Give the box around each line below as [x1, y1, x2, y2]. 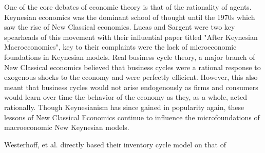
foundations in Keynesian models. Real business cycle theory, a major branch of [4, 51, 255, 62]
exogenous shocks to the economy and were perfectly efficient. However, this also [4, 72, 258, 82]
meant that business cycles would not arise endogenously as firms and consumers [4, 81, 258, 92]
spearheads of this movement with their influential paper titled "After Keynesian [4, 31, 258, 42]
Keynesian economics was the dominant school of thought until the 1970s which [4, 11, 255, 22]
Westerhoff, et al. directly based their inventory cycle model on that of [4, 139, 226, 149]
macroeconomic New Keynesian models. [4, 122, 129, 133]
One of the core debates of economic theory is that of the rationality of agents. [4, 2, 252, 12]
